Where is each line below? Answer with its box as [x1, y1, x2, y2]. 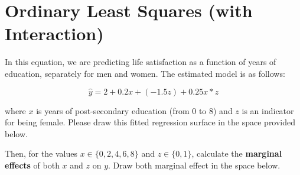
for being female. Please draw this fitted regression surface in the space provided [5, 116, 296, 128]
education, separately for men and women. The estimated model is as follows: [5, 67, 285, 79]
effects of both [5, 158, 60, 171]
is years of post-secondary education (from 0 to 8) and [36, 104, 233, 116]
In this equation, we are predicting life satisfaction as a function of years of [5, 56, 276, 68]
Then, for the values [5, 147, 78, 160]
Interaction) [5, 21, 104, 46]
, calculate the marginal [191, 147, 282, 160]
